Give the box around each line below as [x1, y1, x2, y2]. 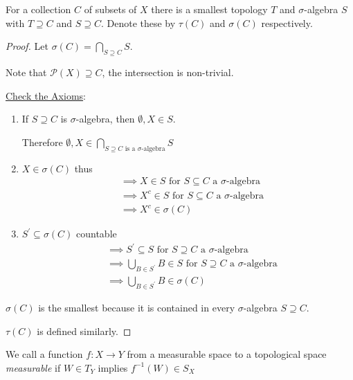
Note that [6, 64, 47, 79]
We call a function [6, 347, 83, 361]
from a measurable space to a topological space [127, 347, 327, 361]
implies [98, 360, 128, 374]
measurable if [6, 360, 61, 374]
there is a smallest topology [151, 2, 268, 16]
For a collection [6, 2, 71, 16]
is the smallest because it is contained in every [38, 300, 235, 315]
